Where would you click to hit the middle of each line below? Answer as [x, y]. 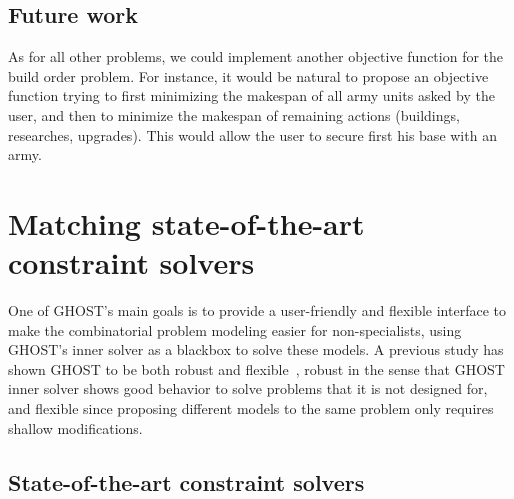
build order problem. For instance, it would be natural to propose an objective [248, 75]
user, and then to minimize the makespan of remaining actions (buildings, [234, 114]
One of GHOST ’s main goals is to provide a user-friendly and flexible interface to [257, 310]
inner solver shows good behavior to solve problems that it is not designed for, [248, 388]
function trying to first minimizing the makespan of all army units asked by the [251, 95]
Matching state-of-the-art [186, 222]
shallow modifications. [75, 427]
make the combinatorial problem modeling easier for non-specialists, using [235, 329]
